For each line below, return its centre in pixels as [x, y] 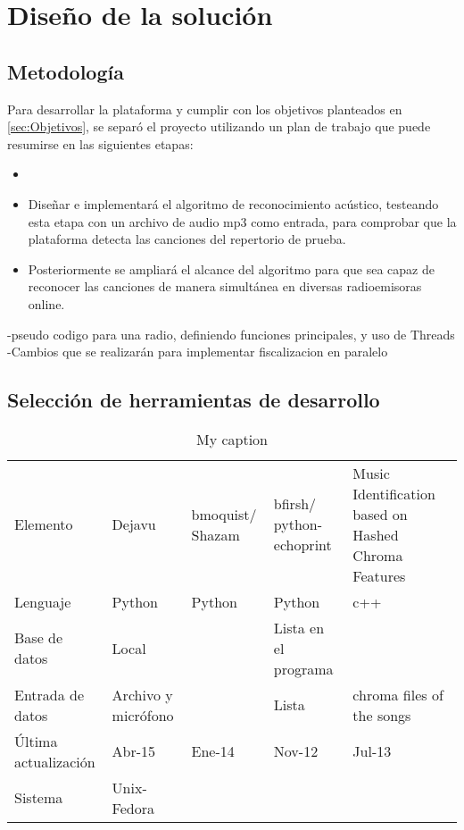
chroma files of [398, 694]
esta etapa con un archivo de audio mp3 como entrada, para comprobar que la [242, 221]
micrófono [143, 715]
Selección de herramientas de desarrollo [194, 400]
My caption [232, 439]
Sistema [39, 798]
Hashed [376, 534]
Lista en [299, 627]
